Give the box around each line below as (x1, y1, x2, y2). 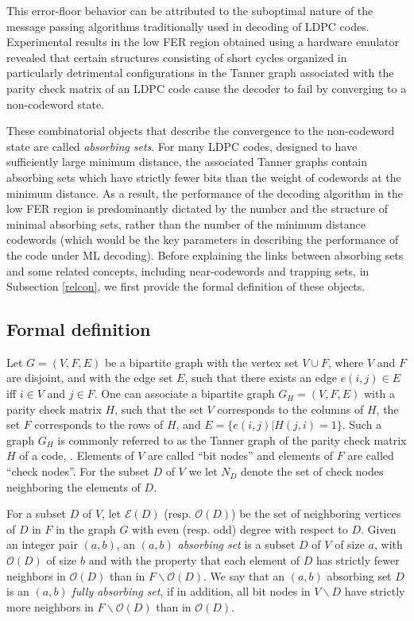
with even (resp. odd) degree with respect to (132, 520, 348, 537)
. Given (361, 520, 397, 537)
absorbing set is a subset (177, 536, 296, 553)
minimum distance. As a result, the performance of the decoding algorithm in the (6, 184, 403, 201)
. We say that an (203, 567, 285, 584)
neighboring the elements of (6, 478, 141, 495)
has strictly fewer (315, 552, 400, 569)
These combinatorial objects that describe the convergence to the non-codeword (6, 122, 395, 139)
